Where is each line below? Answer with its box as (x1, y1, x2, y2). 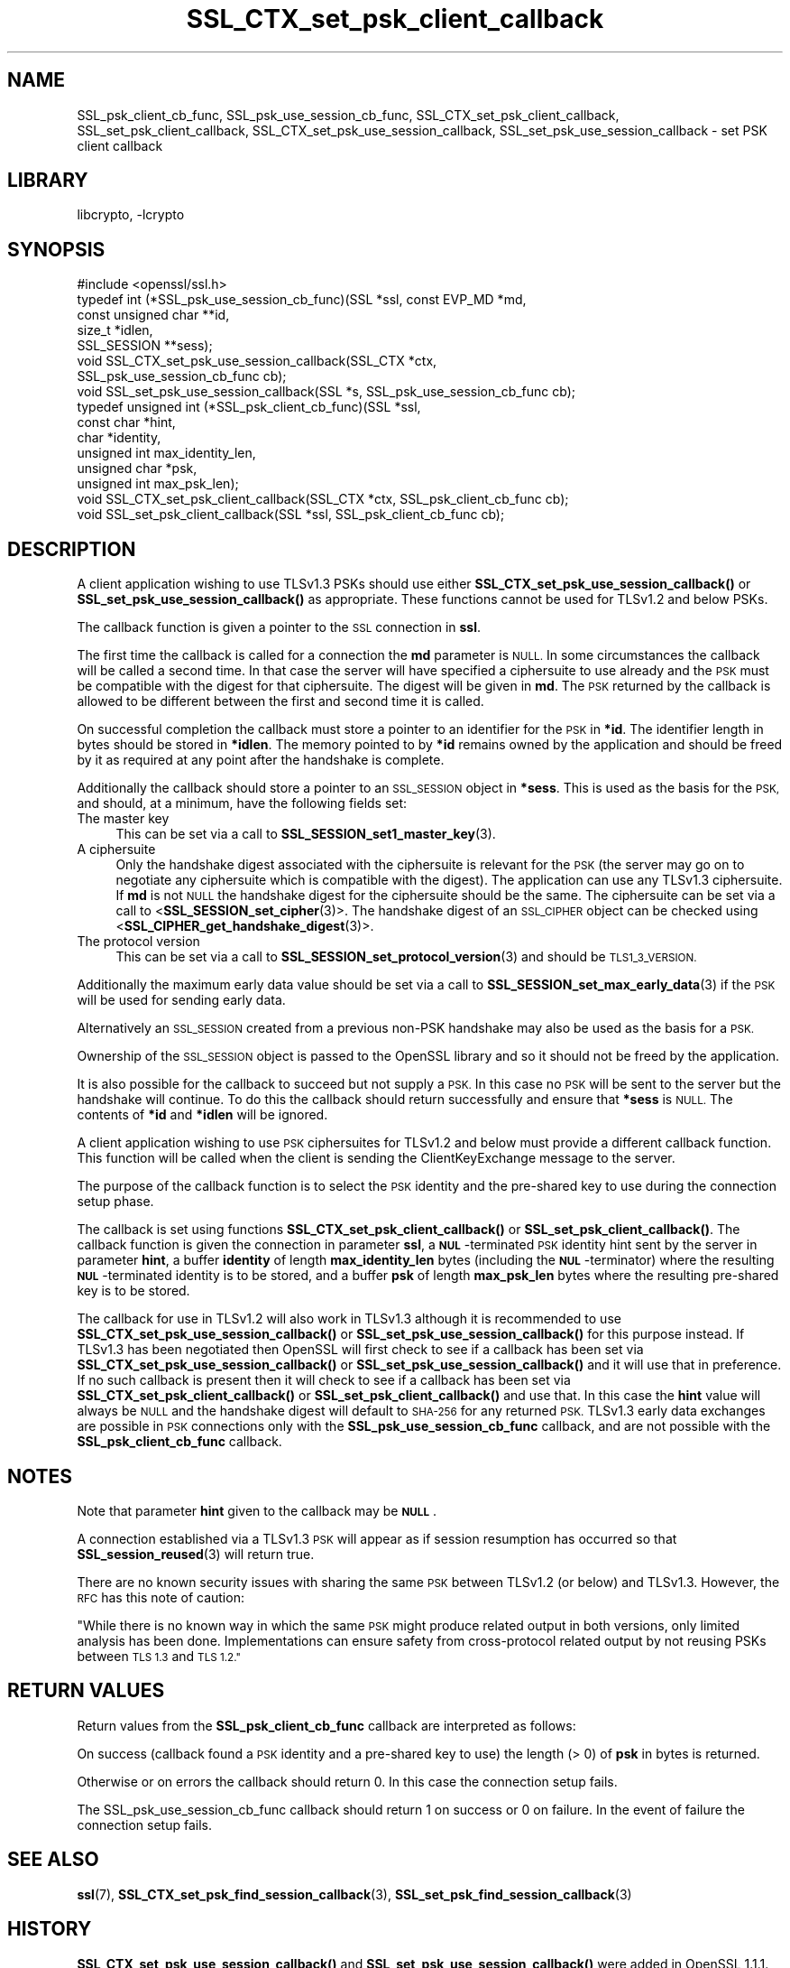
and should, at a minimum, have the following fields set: (77, 795, 408, 812)
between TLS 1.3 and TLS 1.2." (77, 1648, 242, 1664)
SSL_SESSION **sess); (77, 338, 213, 354)
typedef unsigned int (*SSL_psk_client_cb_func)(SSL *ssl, (77, 399, 421, 415)
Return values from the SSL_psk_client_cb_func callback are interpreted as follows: (77, 1717, 576, 1733)
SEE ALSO (7, 1848, 99, 1871)
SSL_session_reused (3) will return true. (77, 1546, 315, 1562)
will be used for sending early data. (77, 992, 286, 1008)
